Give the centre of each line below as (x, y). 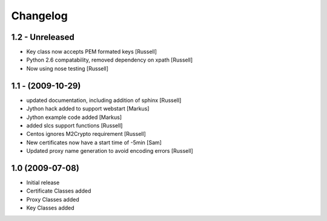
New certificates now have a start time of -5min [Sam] (94, 143)
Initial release (43, 182)
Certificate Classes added (59, 191)
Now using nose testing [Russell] (68, 68)
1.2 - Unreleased (43, 37)
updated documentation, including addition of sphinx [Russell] (104, 100)
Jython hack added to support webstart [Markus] (88, 109)
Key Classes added (51, 208)
